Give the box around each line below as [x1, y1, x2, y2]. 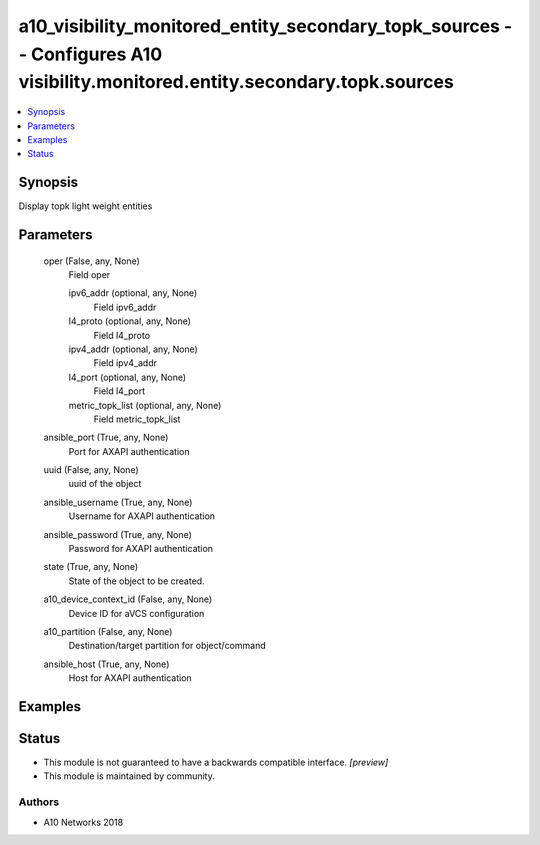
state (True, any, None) [43, 561, 139, 573]
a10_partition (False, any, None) [43, 626, 173, 637]
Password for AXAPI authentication [68, 543, 214, 555]
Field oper [68, 269, 111, 281]
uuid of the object [68, 478, 142, 490]
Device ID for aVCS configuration [68, 607, 205, 619]
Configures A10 [30, 43, 163, 65]
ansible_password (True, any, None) [43, 528, 192, 540]
